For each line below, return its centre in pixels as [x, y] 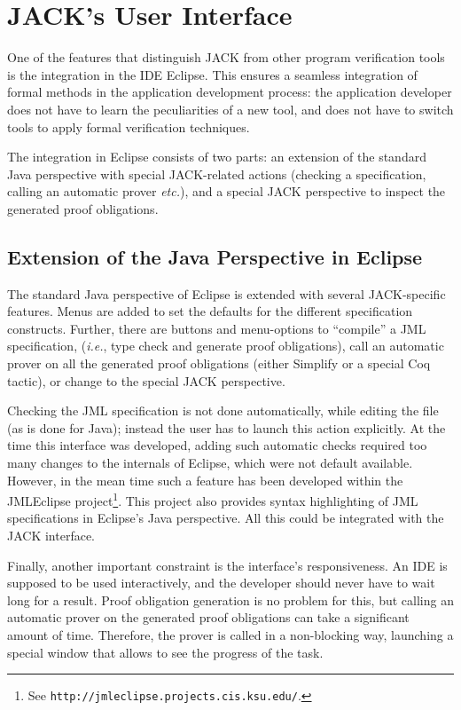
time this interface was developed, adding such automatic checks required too [217, 445]
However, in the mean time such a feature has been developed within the [205, 480]
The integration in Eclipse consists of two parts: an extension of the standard [217, 157]
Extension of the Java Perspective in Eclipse [215, 256]
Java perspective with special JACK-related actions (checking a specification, [217, 174]
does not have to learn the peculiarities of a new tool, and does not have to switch [230, 109]
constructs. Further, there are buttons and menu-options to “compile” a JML [217, 328]
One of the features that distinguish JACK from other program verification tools [226, 57]
